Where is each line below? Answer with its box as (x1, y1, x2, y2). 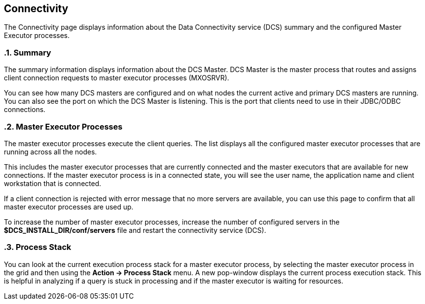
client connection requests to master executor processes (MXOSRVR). (4, 74, 230, 82)
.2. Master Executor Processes (4, 121, 123, 132)
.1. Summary (4, 47, 51, 57)
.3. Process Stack (4, 242, 71, 252)
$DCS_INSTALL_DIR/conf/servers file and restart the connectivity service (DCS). (4, 226, 266, 234)
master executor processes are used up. (4, 202, 134, 211)
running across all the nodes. (4, 147, 97, 156)
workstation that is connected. (4, 179, 101, 188)
